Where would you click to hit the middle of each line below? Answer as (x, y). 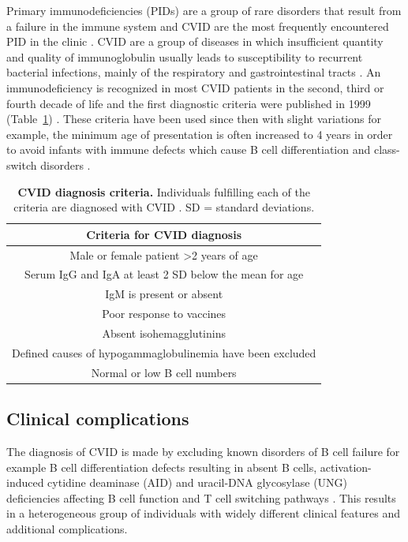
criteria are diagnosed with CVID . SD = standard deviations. (164, 207)
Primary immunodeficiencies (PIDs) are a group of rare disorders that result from (204, 10)
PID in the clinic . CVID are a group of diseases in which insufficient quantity (195, 41)
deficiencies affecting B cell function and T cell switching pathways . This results (201, 497)
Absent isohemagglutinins (164, 333)
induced (25, 482)
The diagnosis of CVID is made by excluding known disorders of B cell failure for (203, 451)
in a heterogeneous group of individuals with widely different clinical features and (203, 513)
